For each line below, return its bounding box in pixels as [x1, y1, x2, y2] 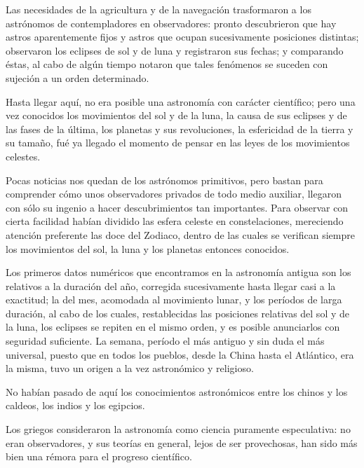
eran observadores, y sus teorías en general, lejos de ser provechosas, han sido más [6, 435, 358, 450]
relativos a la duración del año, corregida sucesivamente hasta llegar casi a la [6, 278, 336, 293]
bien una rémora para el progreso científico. [6, 449, 192, 464]
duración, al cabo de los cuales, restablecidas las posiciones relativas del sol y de [6, 305, 349, 320]
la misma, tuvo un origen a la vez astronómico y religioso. [6, 361, 254, 376]
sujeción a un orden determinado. [6, 70, 149, 85]
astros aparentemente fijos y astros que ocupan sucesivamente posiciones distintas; [6, 29, 359, 44]
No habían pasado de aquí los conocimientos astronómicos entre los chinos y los [6, 384, 348, 399]
